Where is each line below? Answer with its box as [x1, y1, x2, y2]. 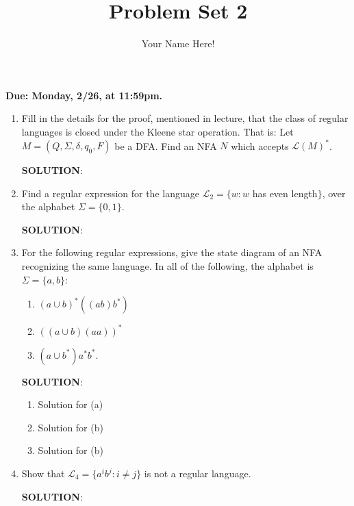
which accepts [231, 138, 289, 152]
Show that [21, 466, 65, 481]
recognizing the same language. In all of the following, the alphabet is [21, 258, 314, 273]
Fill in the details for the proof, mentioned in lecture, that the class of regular [21, 111, 349, 125]
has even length [252, 186, 318, 200]
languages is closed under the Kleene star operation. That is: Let [21, 124, 294, 138]
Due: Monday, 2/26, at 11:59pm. [5, 88, 163, 102]
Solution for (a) [38, 397, 103, 412]
